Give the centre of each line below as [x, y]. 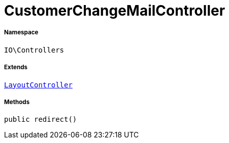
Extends [16, 67]
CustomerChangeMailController [115, 11]
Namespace [21, 33]
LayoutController [38, 85]
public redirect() [41, 120]
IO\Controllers [34, 50]
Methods [17, 102]
